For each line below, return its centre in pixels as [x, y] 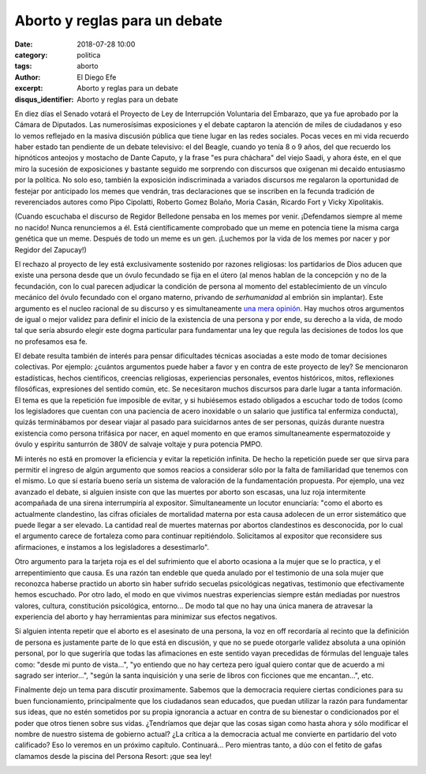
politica [89, 54]
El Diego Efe [97, 77]
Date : [24, 44]
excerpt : [29, 88]
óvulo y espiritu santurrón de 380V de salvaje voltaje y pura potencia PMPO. [139, 444]
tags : [23, 66]
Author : [28, 77]
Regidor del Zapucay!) [50, 249]
